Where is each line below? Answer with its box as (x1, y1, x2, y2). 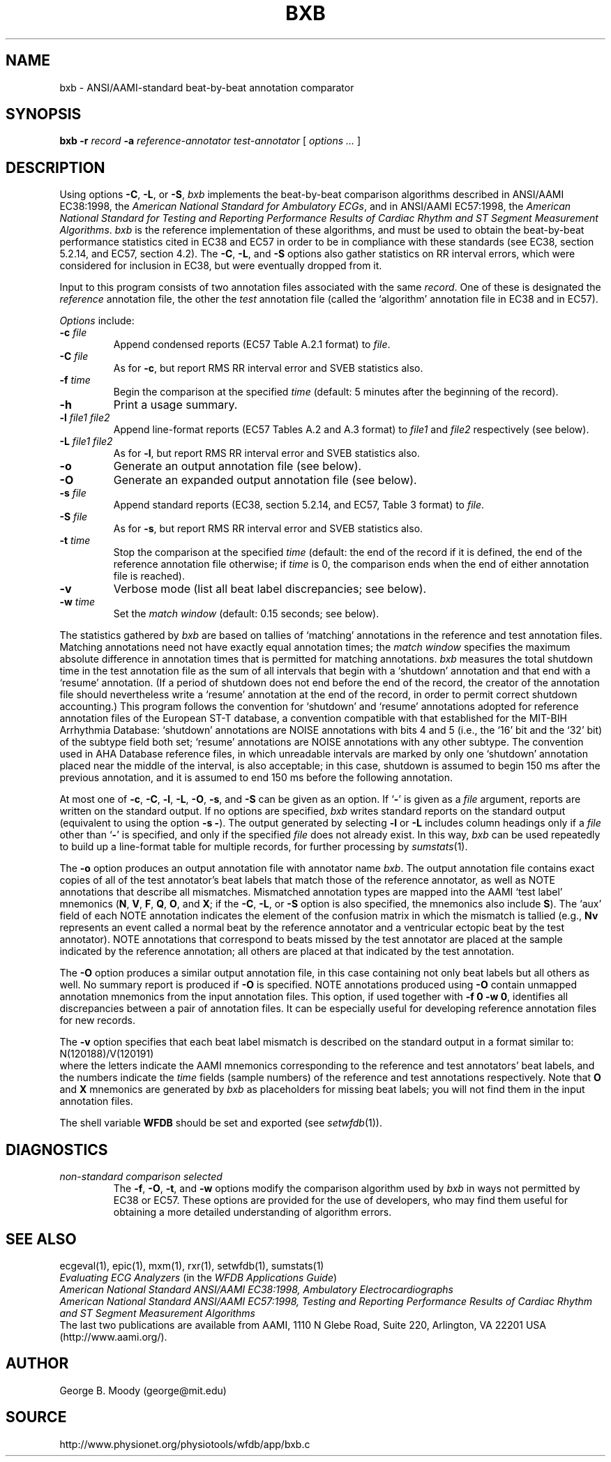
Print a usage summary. (113, 398, 238, 412)
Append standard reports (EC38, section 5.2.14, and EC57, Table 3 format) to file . (113, 499, 485, 511)
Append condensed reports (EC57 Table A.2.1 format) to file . (113, 338, 391, 351)
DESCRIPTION (6, 158, 105, 176)
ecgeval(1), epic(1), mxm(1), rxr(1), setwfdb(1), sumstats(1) (59, 1259, 324, 1272)
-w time (59, 596, 96, 608)
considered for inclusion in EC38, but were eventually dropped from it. (59, 259, 382, 272)
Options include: (59, 315, 135, 327)
